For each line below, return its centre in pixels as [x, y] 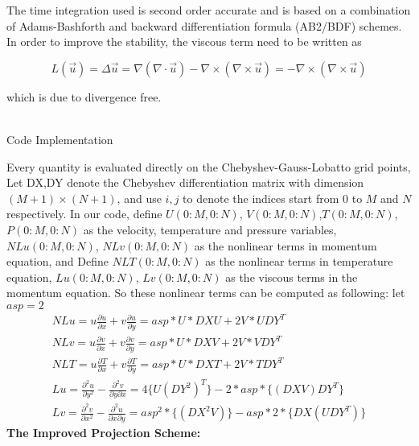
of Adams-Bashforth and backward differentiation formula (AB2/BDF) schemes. [204, 25]
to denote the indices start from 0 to [273, 198]
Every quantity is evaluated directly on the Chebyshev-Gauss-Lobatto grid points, [209, 166]
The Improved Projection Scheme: [104, 432]
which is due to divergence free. [84, 96]
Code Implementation [60, 139]
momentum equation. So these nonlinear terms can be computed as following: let [206, 293]
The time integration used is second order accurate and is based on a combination [209, 10]
